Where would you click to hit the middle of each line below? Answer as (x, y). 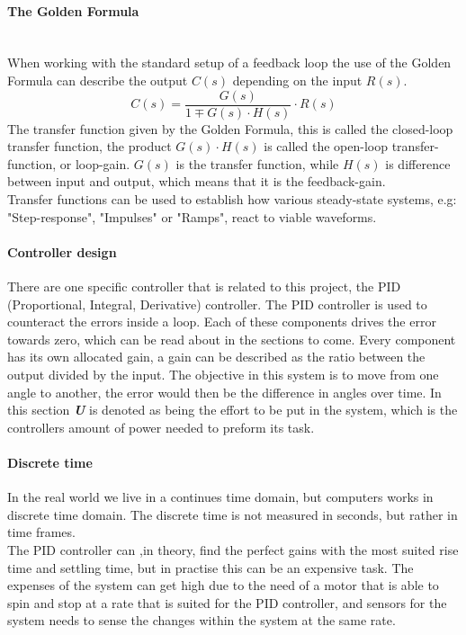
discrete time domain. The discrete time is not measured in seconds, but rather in (233, 514)
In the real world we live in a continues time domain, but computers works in (220, 497)
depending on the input (297, 80)
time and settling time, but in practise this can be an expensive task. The (211, 567)
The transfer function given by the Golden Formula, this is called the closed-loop (230, 128)
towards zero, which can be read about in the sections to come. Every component (232, 339)
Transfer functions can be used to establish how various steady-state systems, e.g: (232, 199)
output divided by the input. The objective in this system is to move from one (223, 374)
